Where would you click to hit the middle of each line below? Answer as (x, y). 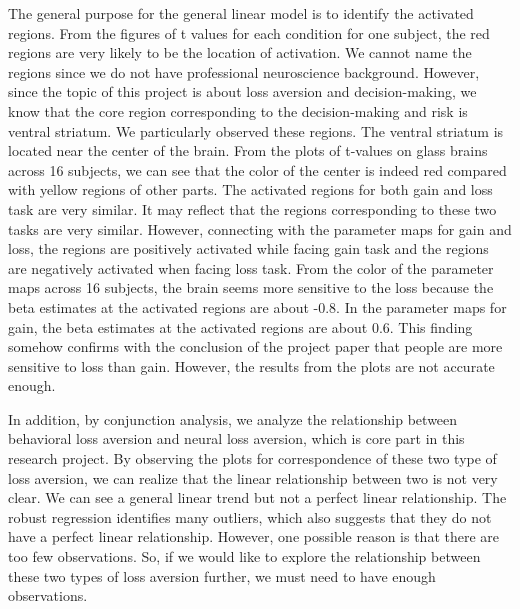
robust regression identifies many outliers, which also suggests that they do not (250, 516)
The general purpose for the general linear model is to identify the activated (241, 13)
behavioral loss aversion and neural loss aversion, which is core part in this (236, 438)
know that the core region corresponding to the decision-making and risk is (238, 110)
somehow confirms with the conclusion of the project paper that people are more (255, 346)
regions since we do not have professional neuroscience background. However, (244, 71)
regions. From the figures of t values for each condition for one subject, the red (249, 32)
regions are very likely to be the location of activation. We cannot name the (240, 52)
